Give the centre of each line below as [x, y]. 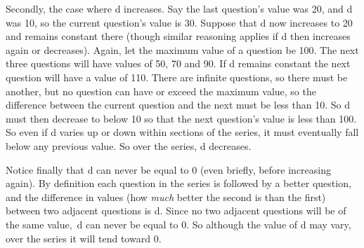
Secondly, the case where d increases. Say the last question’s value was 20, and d [179, 8]
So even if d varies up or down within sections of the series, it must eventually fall [182, 132]
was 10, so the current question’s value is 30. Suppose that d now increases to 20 [179, 22]
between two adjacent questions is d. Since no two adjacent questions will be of [176, 211]
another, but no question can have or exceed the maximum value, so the [161, 91]
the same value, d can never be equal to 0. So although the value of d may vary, [178, 224]
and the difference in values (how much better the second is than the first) [166, 197]
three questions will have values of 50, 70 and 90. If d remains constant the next [178, 63]
